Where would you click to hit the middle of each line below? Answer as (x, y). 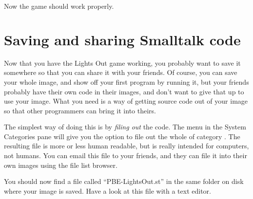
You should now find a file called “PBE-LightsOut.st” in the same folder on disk (124, 181)
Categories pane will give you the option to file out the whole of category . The (122, 136)
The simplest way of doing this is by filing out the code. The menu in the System (125, 127)
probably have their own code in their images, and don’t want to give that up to (124, 91)
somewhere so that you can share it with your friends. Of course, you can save (121, 72)
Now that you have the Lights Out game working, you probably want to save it (122, 63)
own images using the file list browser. (61, 165)
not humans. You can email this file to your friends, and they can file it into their (126, 155)
